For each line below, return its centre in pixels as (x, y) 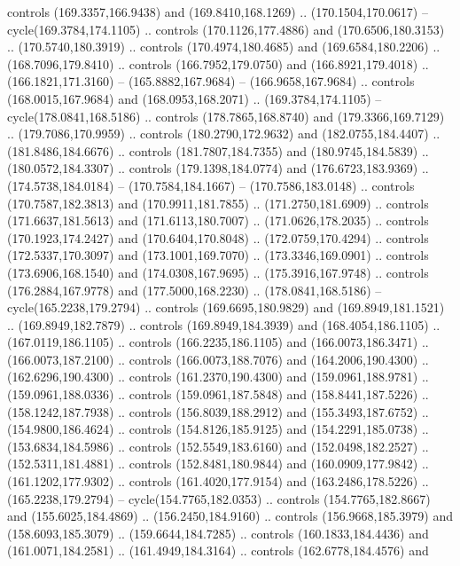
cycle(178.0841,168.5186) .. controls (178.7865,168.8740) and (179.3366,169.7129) (226, 116)
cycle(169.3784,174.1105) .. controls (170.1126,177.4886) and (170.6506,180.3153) (226, 29)
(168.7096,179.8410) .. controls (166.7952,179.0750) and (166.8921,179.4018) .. (218, 63)
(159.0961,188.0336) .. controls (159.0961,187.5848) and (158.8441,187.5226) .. (218, 394)
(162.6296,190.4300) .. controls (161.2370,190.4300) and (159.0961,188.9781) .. (218, 377)
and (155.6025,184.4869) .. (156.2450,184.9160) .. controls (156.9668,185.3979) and (230, 516)
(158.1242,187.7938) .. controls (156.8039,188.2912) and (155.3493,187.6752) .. (218, 411)
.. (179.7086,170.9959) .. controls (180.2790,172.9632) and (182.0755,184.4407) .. (224, 134)
